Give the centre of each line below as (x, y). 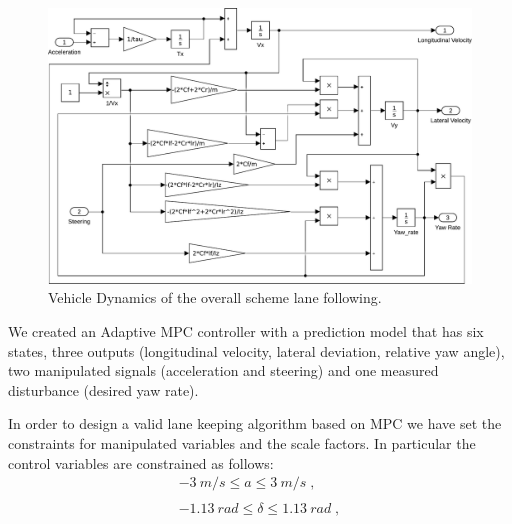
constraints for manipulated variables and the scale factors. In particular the (242, 442)
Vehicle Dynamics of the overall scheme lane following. (215, 297)
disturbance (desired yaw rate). (103, 389)
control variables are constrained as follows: (141, 462)
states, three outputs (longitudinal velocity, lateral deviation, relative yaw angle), (256, 350)
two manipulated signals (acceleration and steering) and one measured (223, 370)
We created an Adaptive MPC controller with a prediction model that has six (246, 330)
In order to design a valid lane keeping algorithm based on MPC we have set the (255, 423)
